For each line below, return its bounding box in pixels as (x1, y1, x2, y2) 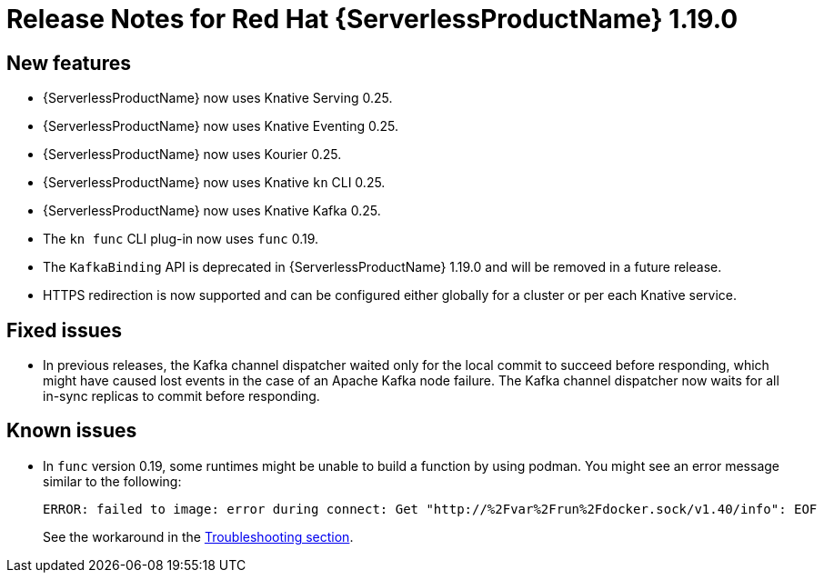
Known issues (6, 419, 137, 443)
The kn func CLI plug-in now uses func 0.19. (43, 231, 319, 247)
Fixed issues (6, 318, 123, 342)
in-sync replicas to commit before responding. (43, 388, 320, 405)
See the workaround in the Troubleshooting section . (43, 528, 354, 545)
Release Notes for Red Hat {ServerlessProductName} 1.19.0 (6, 4, 739, 35)
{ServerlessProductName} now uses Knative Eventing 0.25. (43, 118, 398, 135)
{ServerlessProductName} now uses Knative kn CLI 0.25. (43, 175, 386, 191)
